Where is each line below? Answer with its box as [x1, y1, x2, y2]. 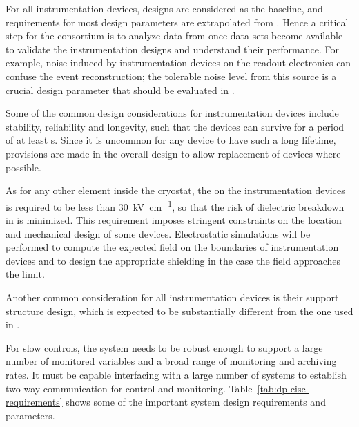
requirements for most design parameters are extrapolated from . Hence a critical [6, 15, 349, 29]
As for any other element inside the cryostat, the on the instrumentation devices [6, 183, 345, 198]
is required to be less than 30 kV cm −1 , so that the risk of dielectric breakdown [6, 197, 345, 213]
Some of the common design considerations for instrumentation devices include [6, 106, 339, 120]
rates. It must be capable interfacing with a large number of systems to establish [6, 367, 347, 381]
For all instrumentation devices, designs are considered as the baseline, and [6, 1, 323, 15]
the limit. [6, 267, 45, 281]
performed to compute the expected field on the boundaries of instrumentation [6, 240, 339, 254]
